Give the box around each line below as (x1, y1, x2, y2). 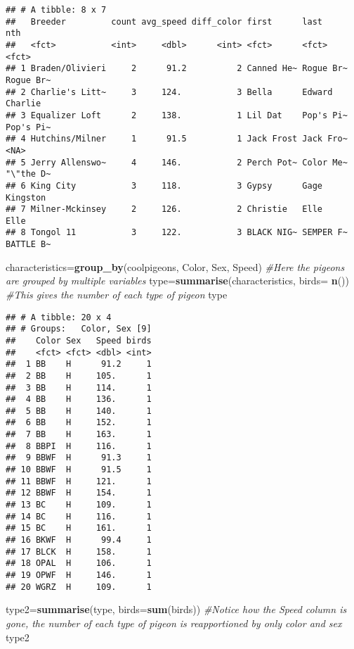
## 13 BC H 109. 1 (6, 500, 152, 510)
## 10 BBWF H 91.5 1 (6, 465, 152, 475)
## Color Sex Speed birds (6, 335, 152, 346)
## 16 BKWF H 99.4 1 (6, 535, 152, 546)
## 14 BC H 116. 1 (6, 511, 152, 522)
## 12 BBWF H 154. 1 (6, 488, 152, 498)
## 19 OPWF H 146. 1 (6, 570, 152, 580)
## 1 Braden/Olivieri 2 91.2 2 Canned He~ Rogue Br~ (6, 63, 348, 74)
